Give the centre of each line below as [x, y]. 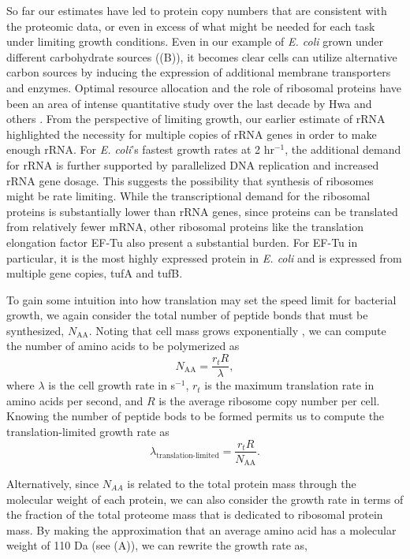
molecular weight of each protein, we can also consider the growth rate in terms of [205, 499]
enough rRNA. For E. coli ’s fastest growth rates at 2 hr [140, 149]
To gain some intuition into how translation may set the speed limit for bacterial [201, 299]
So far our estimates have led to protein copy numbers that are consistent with [197, 10]
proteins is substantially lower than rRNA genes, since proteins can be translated [202, 211]
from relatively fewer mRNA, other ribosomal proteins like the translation [185, 227]
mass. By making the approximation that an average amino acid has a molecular [201, 529]
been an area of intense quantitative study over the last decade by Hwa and [189, 103]
